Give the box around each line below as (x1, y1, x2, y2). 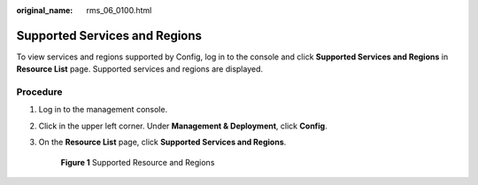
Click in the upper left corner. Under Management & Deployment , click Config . (38, 120, 328, 131)
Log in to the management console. (38, 104, 168, 115)
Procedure (16, 86, 63, 98)
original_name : (16, 5, 73, 15)
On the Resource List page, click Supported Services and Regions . (38, 137, 287, 148)
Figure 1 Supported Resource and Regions (60, 157, 215, 167)
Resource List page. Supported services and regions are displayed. (16, 64, 264, 74)
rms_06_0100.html (86, 5, 152, 15)
